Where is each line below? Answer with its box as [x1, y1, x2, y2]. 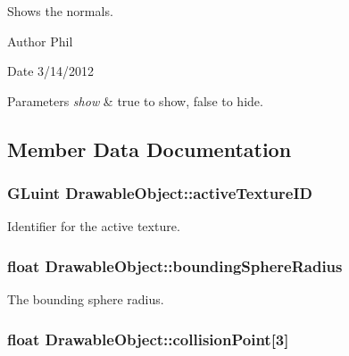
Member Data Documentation [7, 135, 292, 162]
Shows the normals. [7, 2, 113, 20]
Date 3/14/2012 [7, 62, 95, 80]
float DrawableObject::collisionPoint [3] [7, 327, 289, 350]
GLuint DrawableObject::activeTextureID [7, 182, 313, 204]
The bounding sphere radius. [7, 290, 164, 309]
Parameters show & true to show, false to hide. [7, 91, 263, 110]
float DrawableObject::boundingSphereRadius [7, 254, 343, 277]
